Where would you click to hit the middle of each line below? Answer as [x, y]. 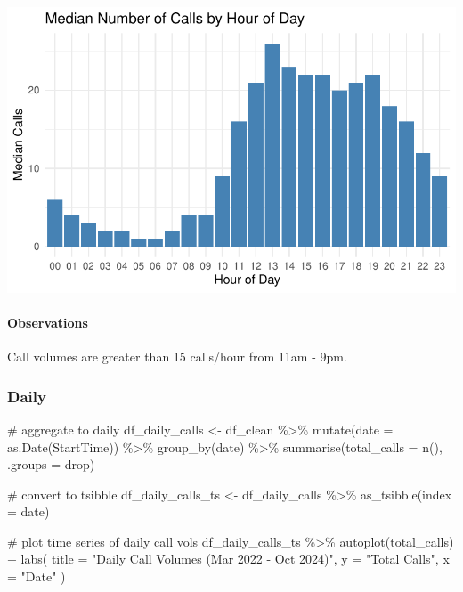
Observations [48, 322]
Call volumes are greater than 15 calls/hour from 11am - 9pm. [177, 357]
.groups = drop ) [51, 464]
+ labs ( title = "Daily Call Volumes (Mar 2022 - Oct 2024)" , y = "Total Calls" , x [228, 559]
